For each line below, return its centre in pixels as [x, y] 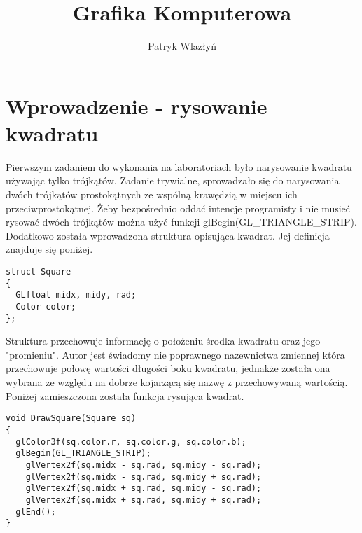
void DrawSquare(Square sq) [71, 418]
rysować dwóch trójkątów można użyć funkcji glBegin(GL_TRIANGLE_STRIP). [181, 222]
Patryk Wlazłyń [182, 46]
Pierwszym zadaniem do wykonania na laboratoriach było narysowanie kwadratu [179, 166]
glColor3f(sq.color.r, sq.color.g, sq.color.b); [131, 442]
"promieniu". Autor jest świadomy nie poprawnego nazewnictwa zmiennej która [175, 354]
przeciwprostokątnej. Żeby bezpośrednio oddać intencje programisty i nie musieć [178, 208]
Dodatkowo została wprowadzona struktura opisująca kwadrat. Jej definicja [168, 235]
